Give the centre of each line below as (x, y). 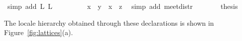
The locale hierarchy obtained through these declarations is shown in (109, 22)
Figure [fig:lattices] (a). (39, 32)
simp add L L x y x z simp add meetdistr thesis (122, 6)
